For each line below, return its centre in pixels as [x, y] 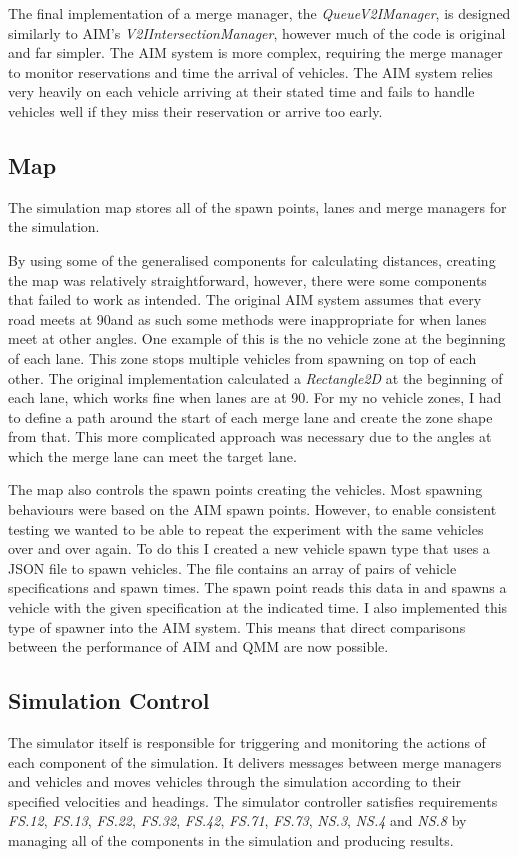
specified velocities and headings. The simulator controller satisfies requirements [253, 800]
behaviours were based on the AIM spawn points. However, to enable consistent [252, 509]
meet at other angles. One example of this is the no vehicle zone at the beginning [257, 338]
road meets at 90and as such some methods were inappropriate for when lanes [247, 318]
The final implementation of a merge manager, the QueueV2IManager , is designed [259, 13]
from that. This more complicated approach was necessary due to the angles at [250, 436]
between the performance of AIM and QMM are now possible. [198, 646]
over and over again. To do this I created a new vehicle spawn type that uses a [249, 548]
